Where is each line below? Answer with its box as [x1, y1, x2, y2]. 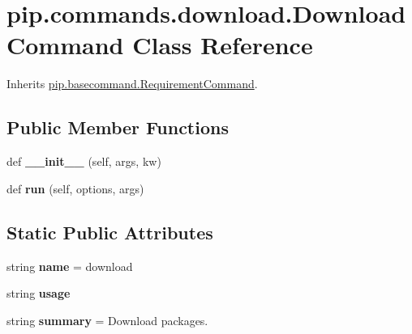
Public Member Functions [6, 115, 229, 140]
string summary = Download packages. [6, 311, 208, 328]
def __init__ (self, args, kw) [6, 153, 161, 170]
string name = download [6, 257, 133, 274]
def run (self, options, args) [6, 180, 144, 197]
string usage [6, 285, 71, 302]
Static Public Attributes [6, 219, 213, 244]
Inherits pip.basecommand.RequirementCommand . [6, 75, 258, 92]
